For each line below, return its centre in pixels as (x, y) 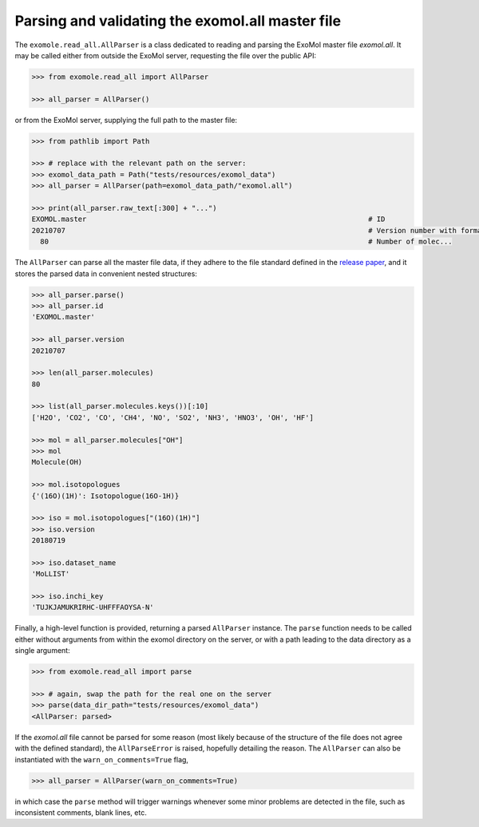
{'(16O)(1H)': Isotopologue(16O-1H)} (105, 496)
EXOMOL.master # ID (208, 219)
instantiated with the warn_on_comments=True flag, (102, 759)
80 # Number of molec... (246, 242)
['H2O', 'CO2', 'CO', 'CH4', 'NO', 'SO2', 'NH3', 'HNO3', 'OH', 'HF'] (173, 417)
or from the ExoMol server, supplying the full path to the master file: (126, 120)
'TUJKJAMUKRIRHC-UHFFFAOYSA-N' (93, 607)
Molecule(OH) (57, 462)
